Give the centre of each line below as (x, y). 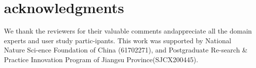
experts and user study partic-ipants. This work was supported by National (118, 40)
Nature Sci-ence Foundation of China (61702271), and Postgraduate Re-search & (126, 50)
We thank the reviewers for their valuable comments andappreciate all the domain (128, 31)
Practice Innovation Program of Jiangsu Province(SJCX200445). (101, 59)
